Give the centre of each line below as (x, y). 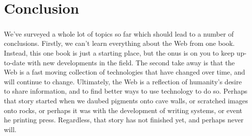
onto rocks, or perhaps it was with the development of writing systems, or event (123, 110)
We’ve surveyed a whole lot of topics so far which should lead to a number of (119, 33)
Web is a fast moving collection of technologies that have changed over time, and (125, 72)
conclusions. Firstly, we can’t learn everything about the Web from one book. (119, 43)
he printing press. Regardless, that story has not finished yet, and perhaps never (124, 120)
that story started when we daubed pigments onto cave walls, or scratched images (126, 100)
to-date (15, 62)
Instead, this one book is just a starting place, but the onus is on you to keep (119, 52)
